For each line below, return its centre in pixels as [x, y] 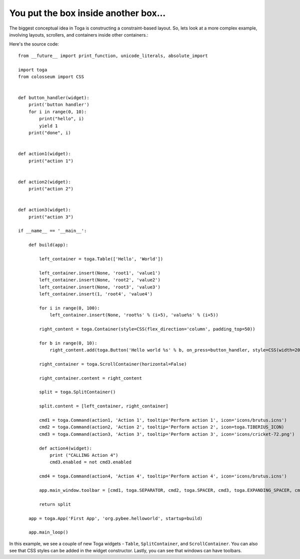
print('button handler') [59, 105]
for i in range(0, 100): [69, 308]
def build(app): [48, 245]
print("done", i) [49, 133]
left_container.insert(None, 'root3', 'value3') [100, 287]
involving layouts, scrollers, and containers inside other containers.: [79, 35]
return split [55, 504]
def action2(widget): [44, 182]
